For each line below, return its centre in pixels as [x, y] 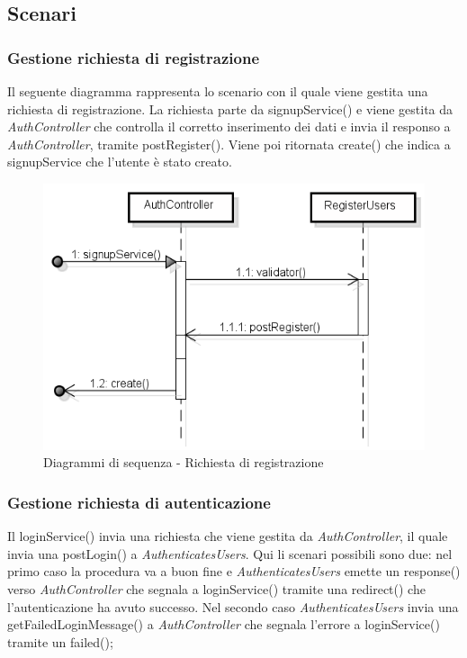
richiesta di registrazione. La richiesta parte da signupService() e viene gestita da [230, 108]
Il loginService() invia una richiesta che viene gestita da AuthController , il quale [228, 536]
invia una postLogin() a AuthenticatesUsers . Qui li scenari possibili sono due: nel [230, 553]
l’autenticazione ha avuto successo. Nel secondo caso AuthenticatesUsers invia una [233, 606]
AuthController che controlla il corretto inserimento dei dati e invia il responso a [229, 126]
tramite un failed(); [60, 641]
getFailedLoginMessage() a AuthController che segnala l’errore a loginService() [224, 624]
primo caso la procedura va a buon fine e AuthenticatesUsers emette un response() [234, 571]
